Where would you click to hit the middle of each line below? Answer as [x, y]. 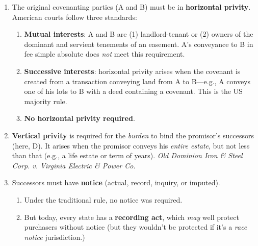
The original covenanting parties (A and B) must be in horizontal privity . [131, 7]
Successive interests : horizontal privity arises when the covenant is [132, 71]
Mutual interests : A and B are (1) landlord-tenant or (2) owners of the [139, 34]
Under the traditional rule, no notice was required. [103, 199]
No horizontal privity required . [80, 118]
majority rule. [46, 101]
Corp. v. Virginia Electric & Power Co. [74, 165]
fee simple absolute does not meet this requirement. [105, 54]
